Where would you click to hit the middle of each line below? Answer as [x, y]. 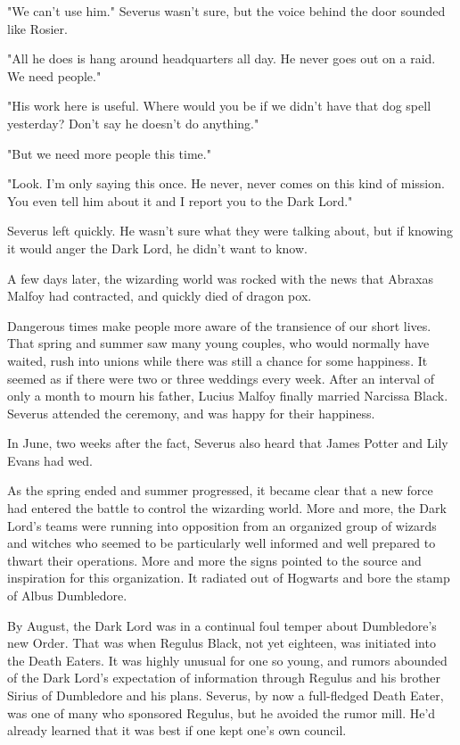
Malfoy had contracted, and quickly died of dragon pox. [160, 296]
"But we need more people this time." [109, 153]
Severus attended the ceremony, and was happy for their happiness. [191, 413]
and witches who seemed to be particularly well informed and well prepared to [222, 543]
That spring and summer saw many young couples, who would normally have [218, 343]
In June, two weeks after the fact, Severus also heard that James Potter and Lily [228, 443]
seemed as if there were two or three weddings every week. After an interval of [221, 378]
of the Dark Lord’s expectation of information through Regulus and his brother [224, 678]
